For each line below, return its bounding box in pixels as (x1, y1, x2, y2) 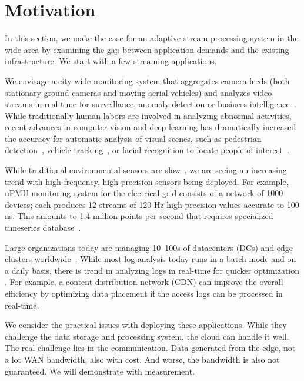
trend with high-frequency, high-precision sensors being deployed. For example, (5, 175, 289, 187)
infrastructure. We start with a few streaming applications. (5, 55, 217, 67)
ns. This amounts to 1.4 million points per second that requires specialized (5, 210, 273, 222)
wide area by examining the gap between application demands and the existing (5, 43, 289, 55)
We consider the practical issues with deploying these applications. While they (5, 319, 287, 331)
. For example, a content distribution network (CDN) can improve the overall (5, 276, 283, 288)
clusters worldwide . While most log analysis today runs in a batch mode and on (5, 253, 296, 265)
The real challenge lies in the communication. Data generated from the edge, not (5, 342, 296, 354)
